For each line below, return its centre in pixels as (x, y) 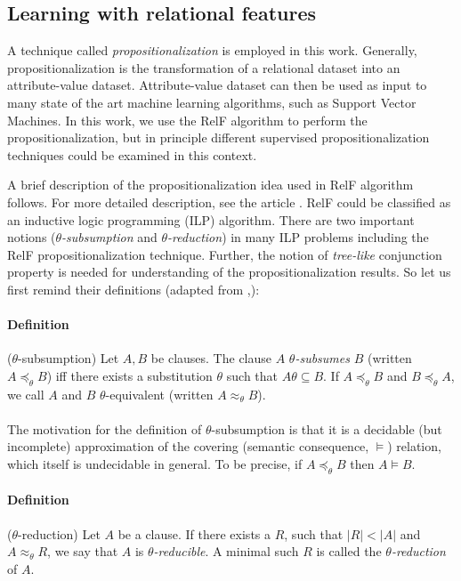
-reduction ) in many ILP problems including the (298, 237)
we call (26, 394)
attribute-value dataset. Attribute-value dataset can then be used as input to (217, 85)
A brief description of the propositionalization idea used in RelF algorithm (210, 185)
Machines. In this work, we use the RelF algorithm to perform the (187, 120)
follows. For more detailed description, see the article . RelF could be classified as (229, 202)
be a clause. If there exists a (194, 533)
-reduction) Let (59, 533)
